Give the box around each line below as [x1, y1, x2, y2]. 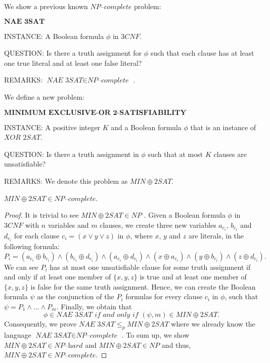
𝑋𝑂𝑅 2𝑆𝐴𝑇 [4, 134, 40, 142]
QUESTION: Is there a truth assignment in [4, 148, 139, 159]
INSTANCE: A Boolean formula [4, 30, 104, 41]
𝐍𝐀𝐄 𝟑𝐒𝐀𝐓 [4, 18, 45, 25]
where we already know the [171, 318, 255, 329]
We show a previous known [4, 1, 88, 11]
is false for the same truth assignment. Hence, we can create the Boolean [30, 281, 256, 292]
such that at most [148, 148, 203, 159]
